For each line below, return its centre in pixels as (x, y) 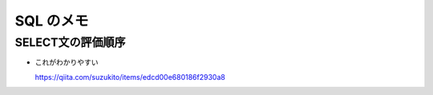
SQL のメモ (52, 21)
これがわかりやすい (67, 62)
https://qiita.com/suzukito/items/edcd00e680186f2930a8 (130, 77)
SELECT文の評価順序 (70, 42)
